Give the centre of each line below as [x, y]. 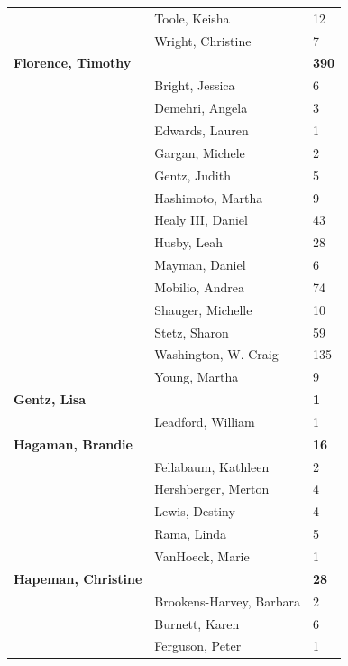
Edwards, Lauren [201, 129]
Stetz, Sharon [192, 332]
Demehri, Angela [201, 108]
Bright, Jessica [195, 85]
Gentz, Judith [192, 175]
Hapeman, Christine [78, 578]
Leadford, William [205, 421]
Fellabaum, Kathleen [212, 466]
